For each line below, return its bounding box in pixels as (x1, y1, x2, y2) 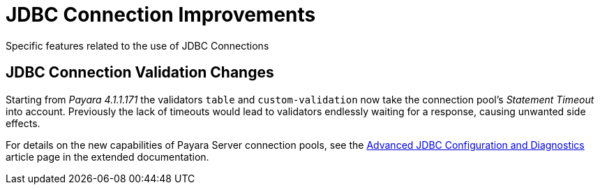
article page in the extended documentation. (6, 150, 209, 163)
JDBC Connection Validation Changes (6, 64, 274, 82)
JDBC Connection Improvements (6, 3, 316, 27)
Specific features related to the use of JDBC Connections (6, 39, 269, 52)
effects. (6, 117, 40, 129)
